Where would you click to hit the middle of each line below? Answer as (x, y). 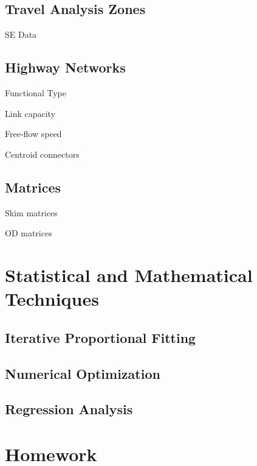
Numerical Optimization (83, 373)
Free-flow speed (33, 134)
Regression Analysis (69, 409)
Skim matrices (31, 212)
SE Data (21, 34)
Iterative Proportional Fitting (101, 337)
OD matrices (29, 233)
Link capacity (30, 113)
